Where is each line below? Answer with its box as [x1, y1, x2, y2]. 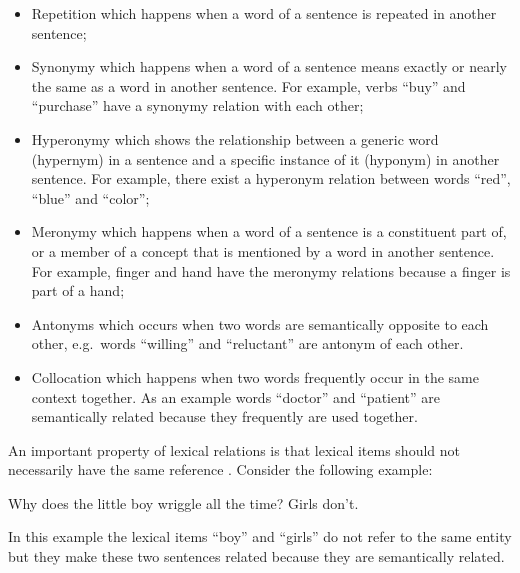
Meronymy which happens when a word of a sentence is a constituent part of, [31, 221, 507, 242]
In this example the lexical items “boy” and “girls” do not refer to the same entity [8, 526, 512, 547]
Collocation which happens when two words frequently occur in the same [31, 366, 479, 387]
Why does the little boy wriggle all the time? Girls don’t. [8, 492, 359, 513]
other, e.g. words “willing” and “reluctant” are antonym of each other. [31, 333, 464, 354]
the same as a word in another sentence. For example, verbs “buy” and [31, 75, 466, 96]
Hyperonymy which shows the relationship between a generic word [31, 128, 439, 149]
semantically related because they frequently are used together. [31, 406, 418, 427]
